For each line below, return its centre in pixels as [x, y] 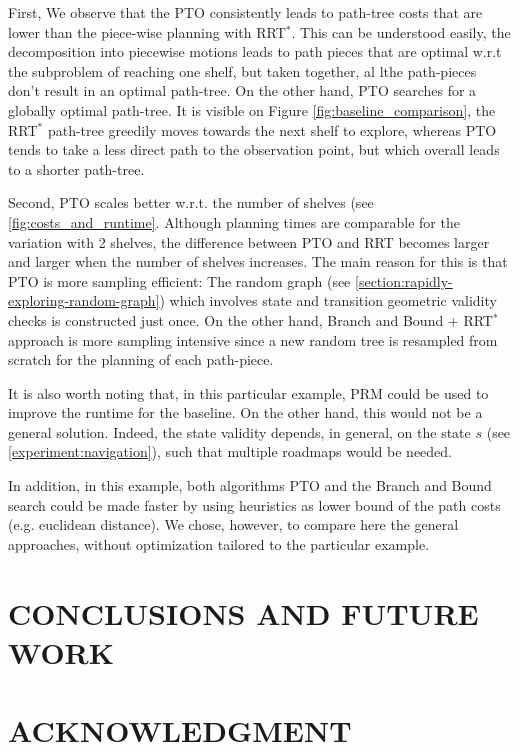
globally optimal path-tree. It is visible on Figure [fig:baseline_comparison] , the [252, 109]
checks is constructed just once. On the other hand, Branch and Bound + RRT [250, 319]
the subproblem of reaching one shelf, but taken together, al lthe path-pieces [242, 70]
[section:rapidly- [404, 280]
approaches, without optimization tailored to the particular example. [219, 543]
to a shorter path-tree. [76, 168]
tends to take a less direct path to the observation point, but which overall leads [254, 149]
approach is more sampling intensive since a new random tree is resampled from [253, 339]
